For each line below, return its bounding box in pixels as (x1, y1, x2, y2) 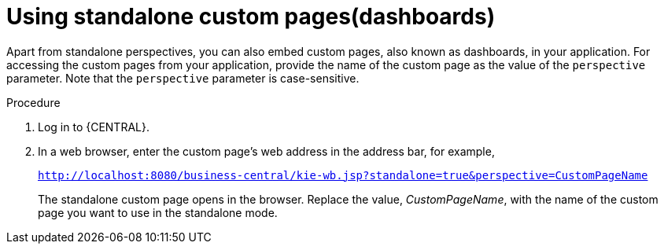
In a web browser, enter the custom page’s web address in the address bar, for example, (38, 144, 495, 158)
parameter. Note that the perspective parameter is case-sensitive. (6, 71, 360, 85)
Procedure (6, 95, 61, 109)
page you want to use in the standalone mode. (38, 205, 278, 219)
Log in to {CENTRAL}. (38, 119, 149, 134)
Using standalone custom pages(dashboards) (6, 3, 496, 30)
